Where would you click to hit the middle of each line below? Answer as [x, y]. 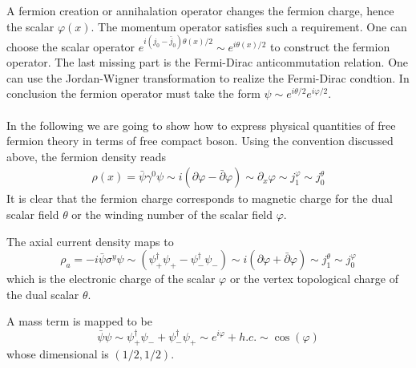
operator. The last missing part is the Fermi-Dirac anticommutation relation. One [208, 62]
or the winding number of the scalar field [172, 214]
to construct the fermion [330, 46]
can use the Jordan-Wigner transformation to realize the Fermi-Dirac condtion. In [208, 77]
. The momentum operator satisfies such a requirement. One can [249, 26]
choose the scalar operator [71, 46]
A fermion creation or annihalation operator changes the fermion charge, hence [200, 10]
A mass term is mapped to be [79, 321]
